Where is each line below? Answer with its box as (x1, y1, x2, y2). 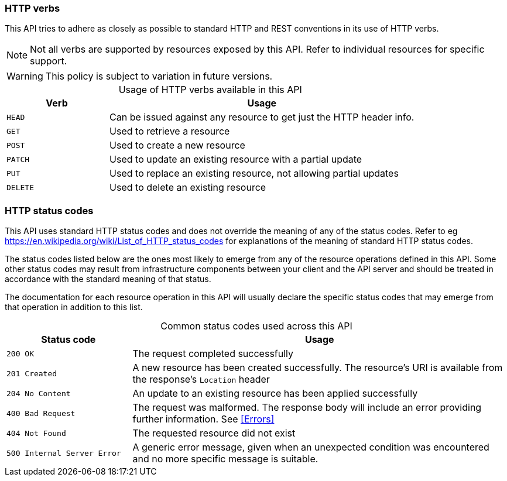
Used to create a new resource (109, 139, 245, 152)
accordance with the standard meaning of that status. (5, 274, 211, 284)
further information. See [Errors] (132, 413, 275, 425)
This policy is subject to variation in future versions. (45, 70, 273, 83)
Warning (6, 70, 43, 83)
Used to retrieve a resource (109, 125, 230, 138)
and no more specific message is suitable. (132, 453, 318, 465)
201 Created (6, 369, 57, 378)
